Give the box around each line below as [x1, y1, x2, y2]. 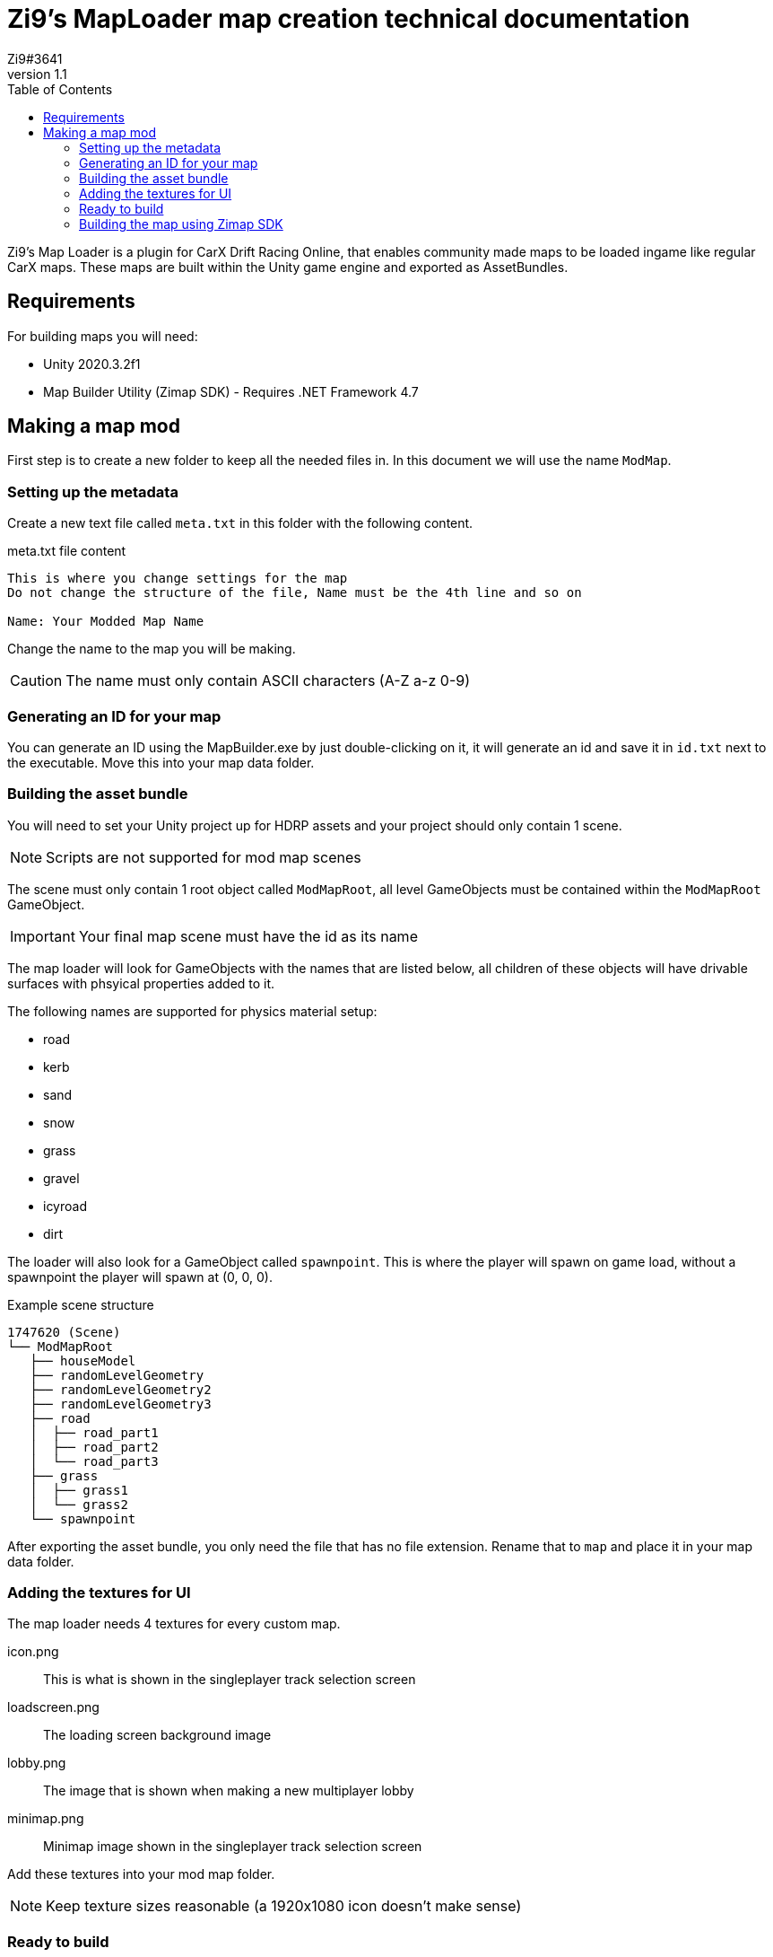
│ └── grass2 [30, 1496, 128, 1512]
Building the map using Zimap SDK [79, 215, 283, 232]
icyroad [43, 1198, 87, 1214]
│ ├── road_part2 [30, 1439, 159, 1454]
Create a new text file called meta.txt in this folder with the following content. [7, 515, 473, 531]
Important [10, 926, 75, 945]
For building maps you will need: [7, 328, 198, 344]
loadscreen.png [7, 1699, 100, 1716]
